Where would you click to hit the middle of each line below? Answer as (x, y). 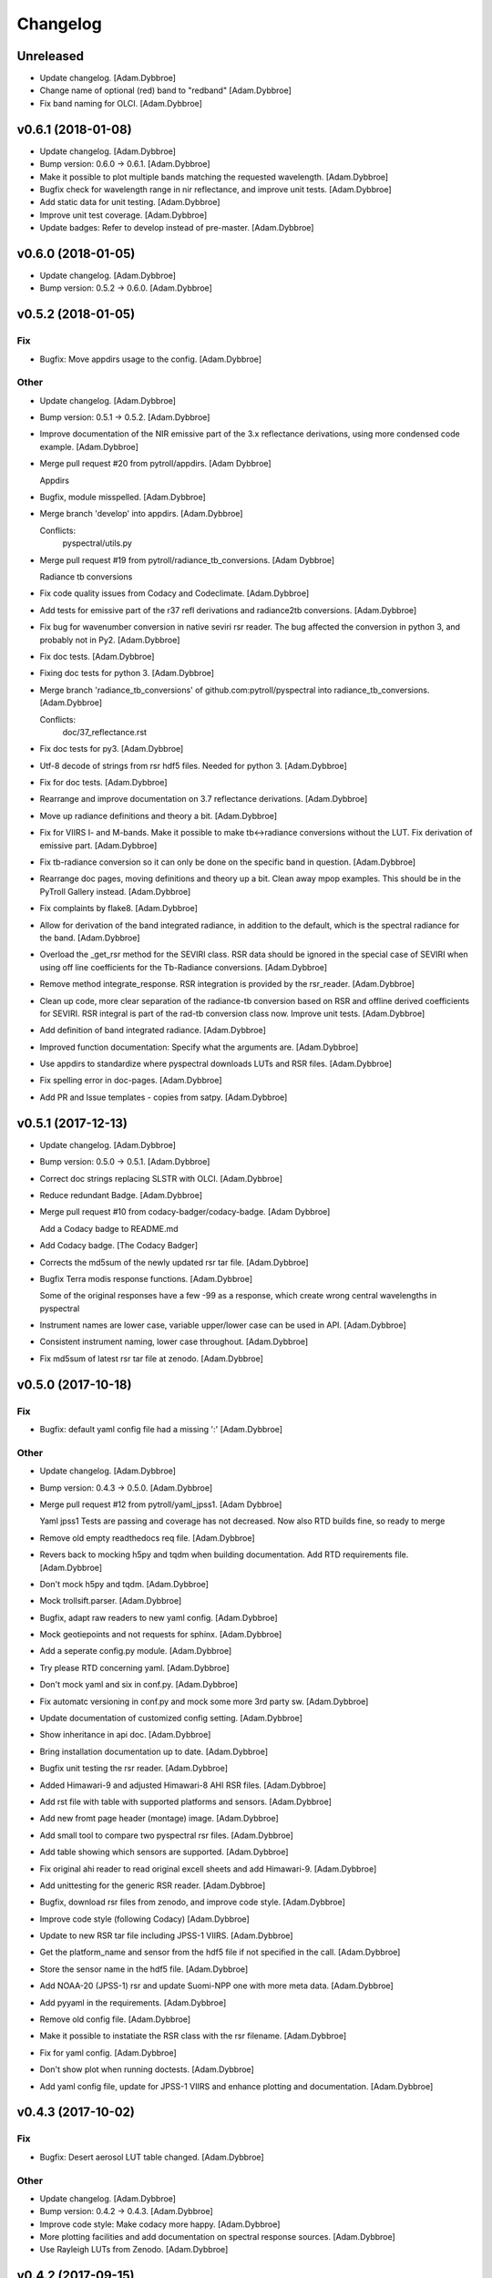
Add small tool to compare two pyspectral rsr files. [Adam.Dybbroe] (166, 1835)
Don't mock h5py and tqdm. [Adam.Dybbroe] (124, 1584)
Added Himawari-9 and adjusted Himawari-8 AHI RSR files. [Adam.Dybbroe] (183, 1785)
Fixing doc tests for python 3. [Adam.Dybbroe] (127, 673)
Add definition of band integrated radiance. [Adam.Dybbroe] (153, 1031)
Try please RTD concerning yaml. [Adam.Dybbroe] (134, 1667)
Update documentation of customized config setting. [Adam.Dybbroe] (171, 1719)
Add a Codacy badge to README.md (109, 1228)
